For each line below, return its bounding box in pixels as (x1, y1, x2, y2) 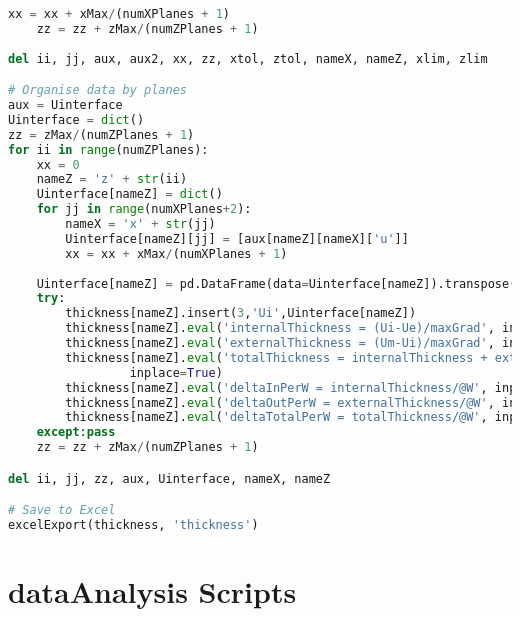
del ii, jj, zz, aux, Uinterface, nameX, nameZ (8, 471, 331, 486)
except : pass (36, 425, 116, 440)
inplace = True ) (129, 365, 223, 380)
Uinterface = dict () (8, 112, 145, 127)
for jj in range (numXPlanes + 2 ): (36, 202, 252, 217)
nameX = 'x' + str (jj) (65, 217, 216, 232)
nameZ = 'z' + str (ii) (36, 172, 188, 187)
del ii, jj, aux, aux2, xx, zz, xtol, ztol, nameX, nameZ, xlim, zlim (8, 51, 488, 66)
